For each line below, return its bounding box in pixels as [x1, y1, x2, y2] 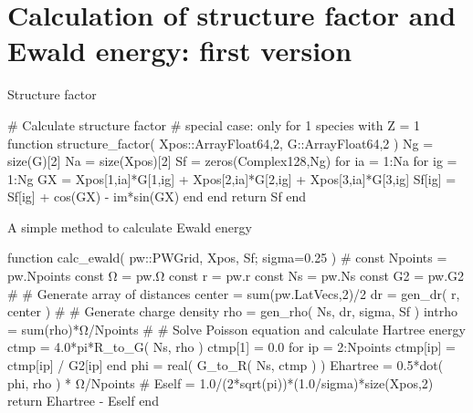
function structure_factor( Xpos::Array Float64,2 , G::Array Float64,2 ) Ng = [7, 133, 434, 152]
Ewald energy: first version [7, 32, 352, 69]
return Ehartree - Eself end [7, 391, 159, 410]
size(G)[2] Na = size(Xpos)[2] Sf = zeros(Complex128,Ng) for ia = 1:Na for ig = [7, 151, 457, 170]
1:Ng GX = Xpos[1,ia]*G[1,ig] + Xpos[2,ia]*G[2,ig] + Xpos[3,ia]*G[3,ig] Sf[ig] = [7, 169, 457, 188]
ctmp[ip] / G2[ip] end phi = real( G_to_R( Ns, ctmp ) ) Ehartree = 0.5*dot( [7, 356, 444, 375]
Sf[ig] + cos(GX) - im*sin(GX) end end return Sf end [7, 187, 307, 206]
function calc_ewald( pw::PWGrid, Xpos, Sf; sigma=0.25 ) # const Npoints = [7, 248, 447, 267]
